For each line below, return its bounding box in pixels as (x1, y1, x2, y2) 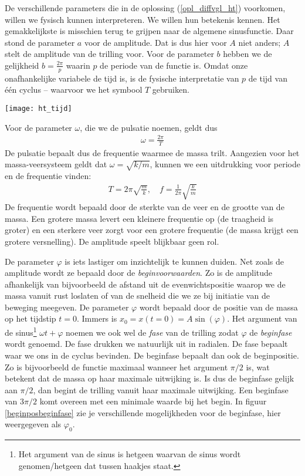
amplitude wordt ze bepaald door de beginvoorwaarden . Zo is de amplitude (5, 266, 273, 279)
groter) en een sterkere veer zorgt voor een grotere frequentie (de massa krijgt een (5, 224, 299, 236)
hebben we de (223, 48, 272, 60)
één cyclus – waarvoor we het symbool (5, 83, 143, 96)
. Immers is (76, 312, 117, 325)
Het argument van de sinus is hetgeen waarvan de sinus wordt (18, 448, 241, 460)
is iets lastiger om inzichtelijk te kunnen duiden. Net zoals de (65, 255, 284, 267)
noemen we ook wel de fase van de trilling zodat (66, 326, 239, 338)
